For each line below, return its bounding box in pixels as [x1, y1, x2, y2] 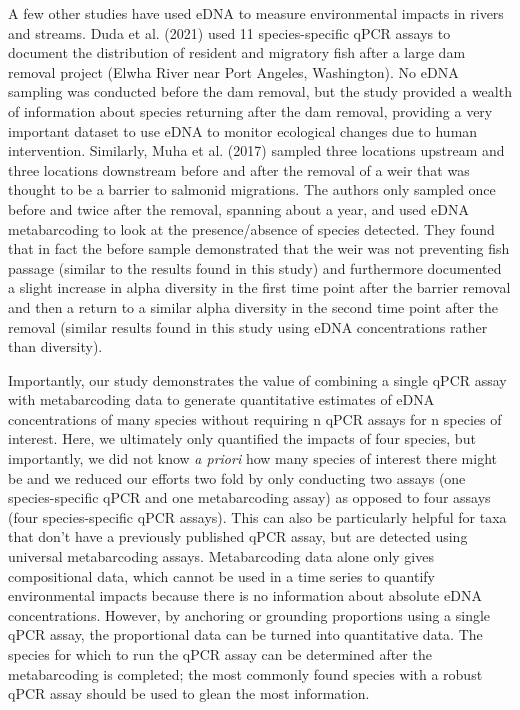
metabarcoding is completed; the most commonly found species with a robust [8, 663, 483, 684]
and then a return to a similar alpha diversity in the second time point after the [8, 296, 499, 317]
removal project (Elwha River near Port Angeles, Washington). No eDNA [8, 61, 459, 82]
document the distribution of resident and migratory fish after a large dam [8, 42, 466, 63]
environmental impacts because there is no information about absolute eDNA [8, 585, 482, 606]
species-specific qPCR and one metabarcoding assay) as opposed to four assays [8, 487, 491, 508]
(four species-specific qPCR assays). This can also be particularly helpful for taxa [8, 506, 507, 527]
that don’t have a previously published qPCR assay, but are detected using [8, 526, 468, 547]
